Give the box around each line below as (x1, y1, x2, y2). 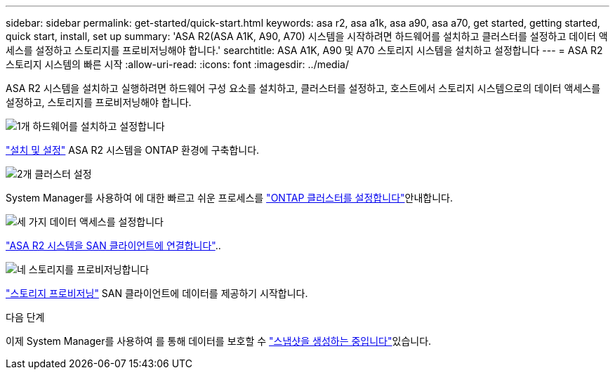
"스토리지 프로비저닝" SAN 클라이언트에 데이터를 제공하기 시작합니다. (6, 287, 308, 299)
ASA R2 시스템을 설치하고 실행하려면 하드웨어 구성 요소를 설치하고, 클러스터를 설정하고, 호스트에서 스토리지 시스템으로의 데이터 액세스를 (6, 82, 601, 94)
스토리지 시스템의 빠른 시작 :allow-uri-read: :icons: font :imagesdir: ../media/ (6, 58, 349, 70)
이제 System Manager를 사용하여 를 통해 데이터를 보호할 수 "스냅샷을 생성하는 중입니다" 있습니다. (6, 335, 432, 347)
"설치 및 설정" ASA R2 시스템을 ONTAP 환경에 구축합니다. (6, 144, 260, 156)
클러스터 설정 (34, 168, 92, 180)
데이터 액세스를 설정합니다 (49, 216, 164, 228)
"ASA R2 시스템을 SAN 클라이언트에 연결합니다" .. (6, 239, 221, 251)
